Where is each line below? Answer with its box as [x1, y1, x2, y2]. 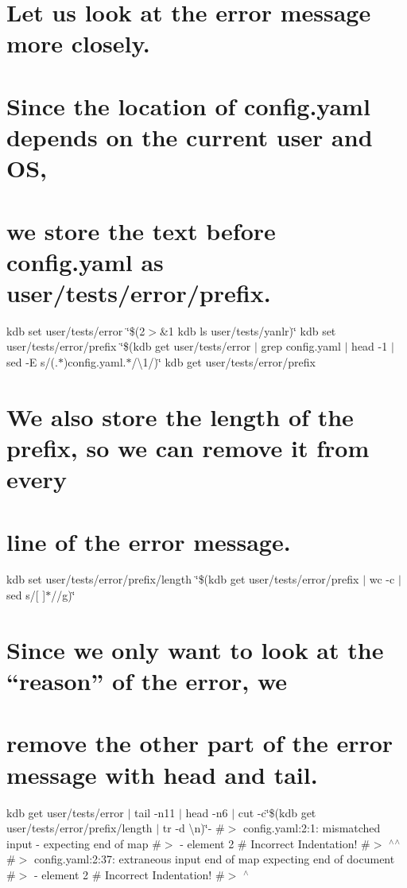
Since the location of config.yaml [6, 89, 370, 122]
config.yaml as [6, 245, 164, 277]
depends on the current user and [6, 120, 373, 153]
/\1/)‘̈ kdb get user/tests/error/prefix [131, 354, 316, 370]
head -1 [351, 338, 388, 355]
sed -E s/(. [6, 354, 58, 370]
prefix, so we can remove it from [6, 431, 370, 463]
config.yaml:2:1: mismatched [242, 820, 381, 836]
